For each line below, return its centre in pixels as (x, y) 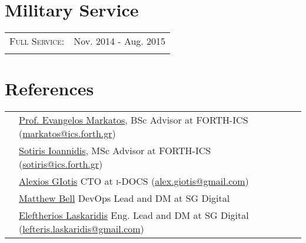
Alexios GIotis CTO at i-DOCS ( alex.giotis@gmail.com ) (134, 181)
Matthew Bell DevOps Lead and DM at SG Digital (124, 198)
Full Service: (37, 41)
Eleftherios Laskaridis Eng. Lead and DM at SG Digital (134, 215)
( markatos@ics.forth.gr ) (67, 134)
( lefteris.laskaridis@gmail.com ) (82, 229)
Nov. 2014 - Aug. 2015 (120, 41)
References (49, 89)
